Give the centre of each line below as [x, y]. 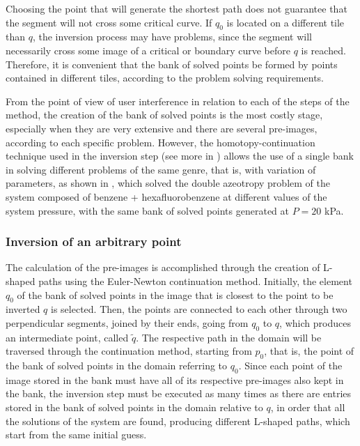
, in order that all [308, 407]
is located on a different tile [285, 22]
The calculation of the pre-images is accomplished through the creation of [163, 267]
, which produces [315, 322]
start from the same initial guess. [76, 435]
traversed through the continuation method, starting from [129, 351]
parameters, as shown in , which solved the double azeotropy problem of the [168, 183]
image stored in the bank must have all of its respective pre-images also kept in [175, 379]
